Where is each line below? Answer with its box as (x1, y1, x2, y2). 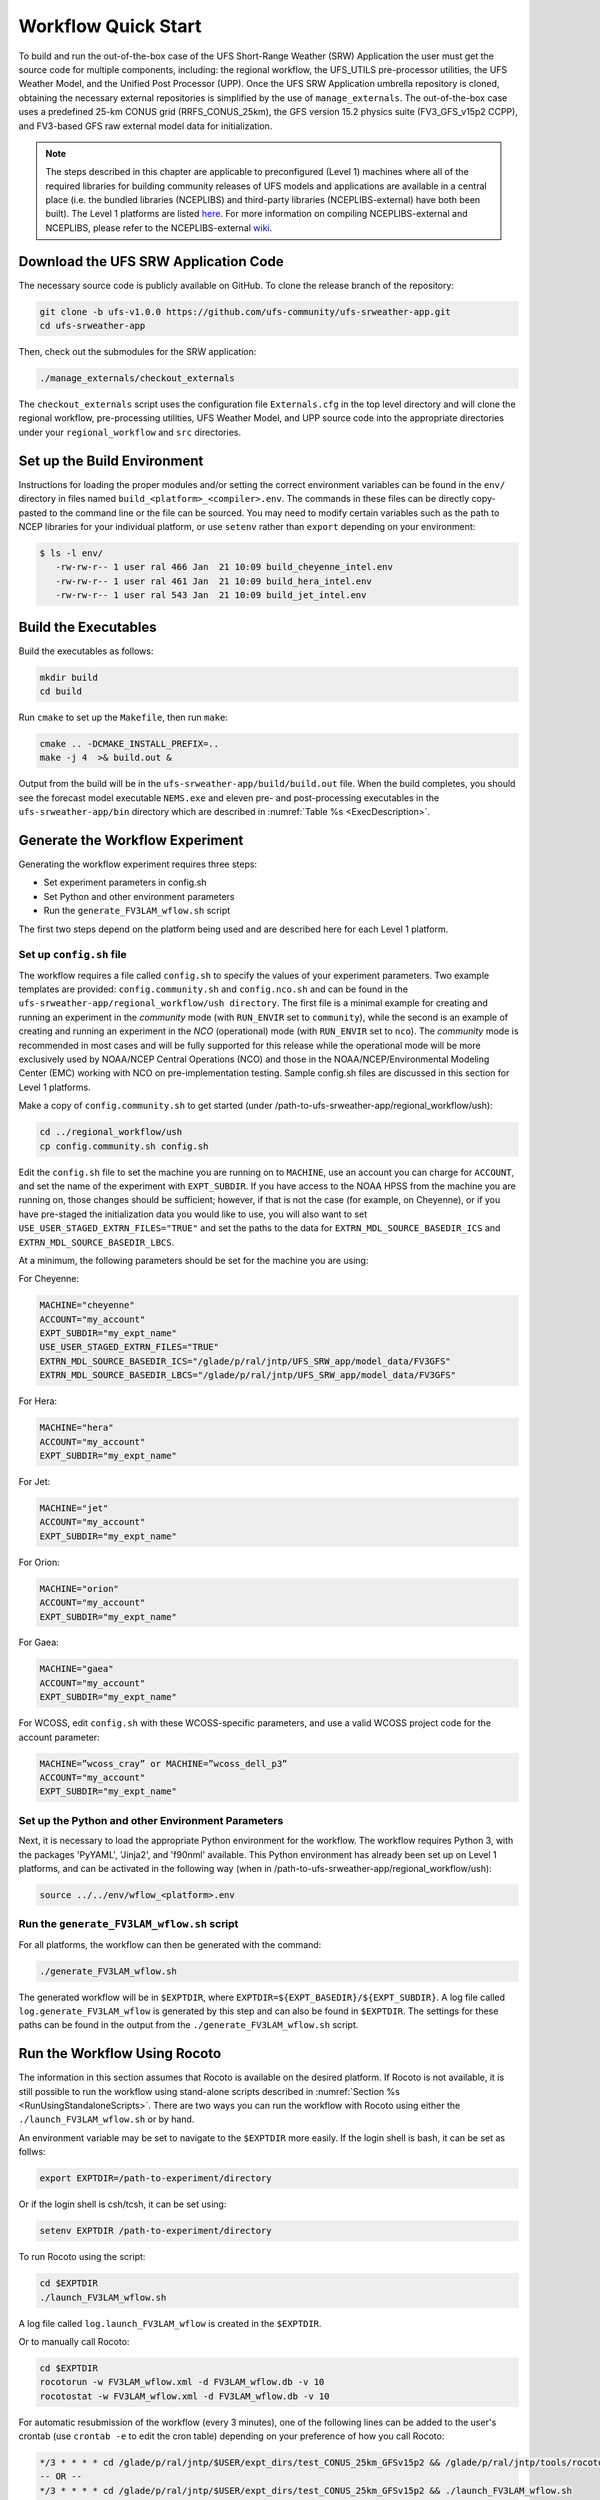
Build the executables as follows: (18, 645, 154, 657)
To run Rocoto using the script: (18, 2251, 146, 2263)
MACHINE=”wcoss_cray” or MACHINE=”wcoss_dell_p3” (39, 1758, 288, 1769)
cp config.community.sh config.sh (39, 1140, 209, 1152)
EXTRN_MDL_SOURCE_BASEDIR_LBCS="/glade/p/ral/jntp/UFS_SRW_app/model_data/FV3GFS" (39, 1370, 457, 1381)
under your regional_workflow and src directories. (18, 426, 242, 438)
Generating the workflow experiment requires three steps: (18, 858, 258, 870)
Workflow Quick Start (18, 15, 202, 37)
